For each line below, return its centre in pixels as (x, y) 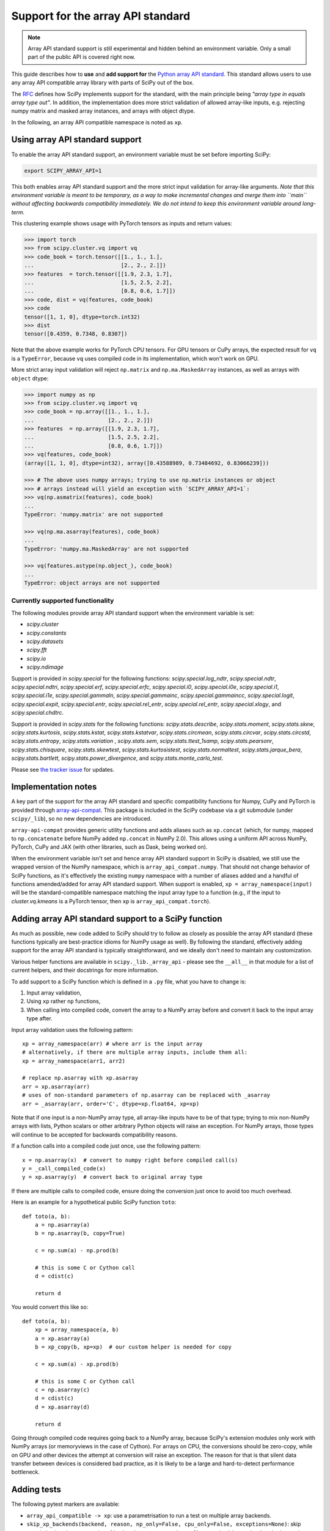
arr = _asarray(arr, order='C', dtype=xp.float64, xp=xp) (111, 1104)
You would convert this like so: (50, 1307)
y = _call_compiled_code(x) (64, 1168)
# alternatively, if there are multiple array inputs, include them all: (135, 1052)
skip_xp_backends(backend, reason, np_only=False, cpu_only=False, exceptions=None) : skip (164, 1524)
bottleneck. (25, 1472)
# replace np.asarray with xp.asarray (80, 1078)
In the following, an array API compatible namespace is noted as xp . (97, 122)
